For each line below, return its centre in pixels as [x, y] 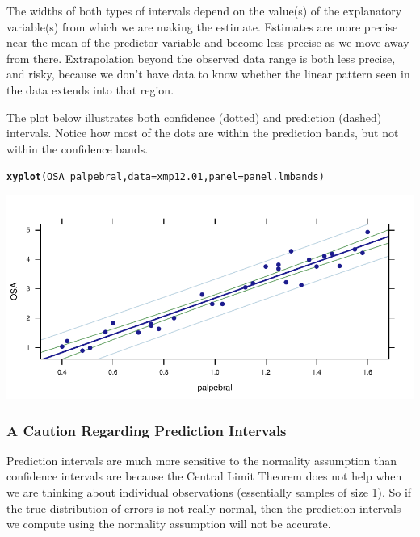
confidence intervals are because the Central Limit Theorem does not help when [204, 476]
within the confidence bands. [78, 148]
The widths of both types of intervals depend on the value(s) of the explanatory [204, 10]
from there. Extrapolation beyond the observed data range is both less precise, [201, 58]
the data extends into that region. [90, 89]
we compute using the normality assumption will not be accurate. [169, 524]
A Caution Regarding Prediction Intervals [147, 430]
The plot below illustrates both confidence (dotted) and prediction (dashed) [194, 117]
